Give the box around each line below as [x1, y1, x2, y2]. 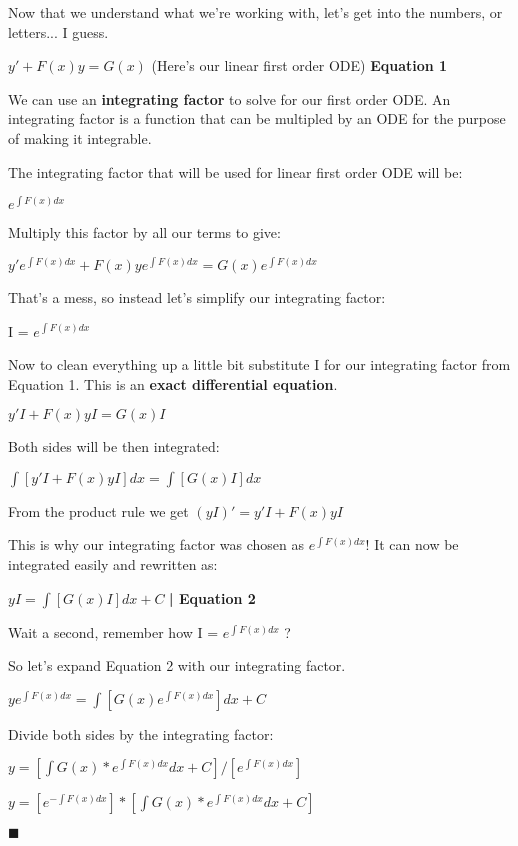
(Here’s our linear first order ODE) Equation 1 [151, 55, 448, 76]
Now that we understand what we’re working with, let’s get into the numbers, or [8, 2, 503, 22]
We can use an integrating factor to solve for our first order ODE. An [8, 88, 451, 109]
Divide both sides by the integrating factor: [8, 723, 274, 744]
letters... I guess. [8, 21, 109, 42]
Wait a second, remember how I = [8, 621, 219, 642]
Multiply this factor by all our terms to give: [8, 222, 281, 243]
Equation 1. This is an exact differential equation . [8, 373, 338, 394]
